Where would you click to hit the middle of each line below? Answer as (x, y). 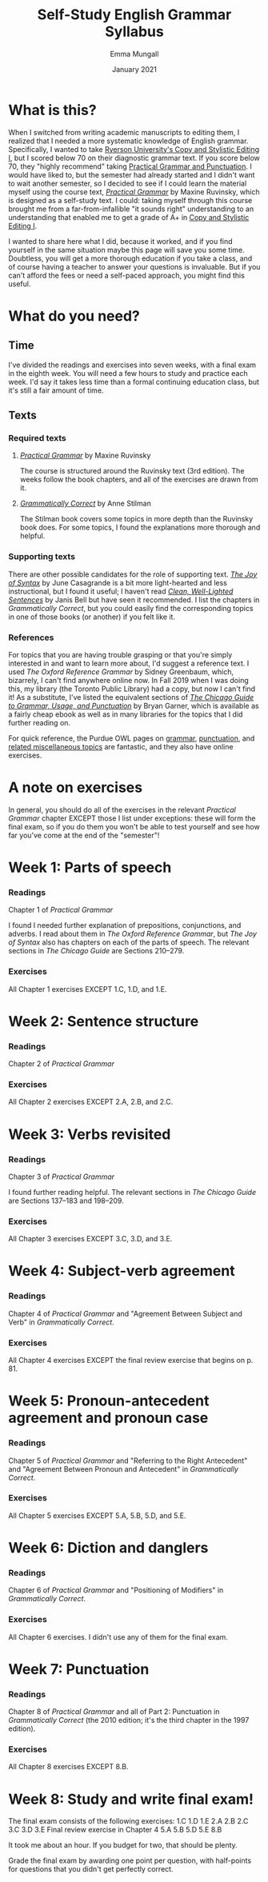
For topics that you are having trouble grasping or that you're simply (120, 654)
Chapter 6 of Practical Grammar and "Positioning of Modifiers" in (116, 1590)
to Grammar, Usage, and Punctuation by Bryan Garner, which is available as (134, 705)
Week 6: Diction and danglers (108, 1548)
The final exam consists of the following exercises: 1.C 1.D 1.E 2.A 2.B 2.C (128, 1821)
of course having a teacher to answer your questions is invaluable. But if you (134, 266)
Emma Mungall (134, 54)
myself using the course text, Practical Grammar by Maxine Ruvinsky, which (134, 192)
